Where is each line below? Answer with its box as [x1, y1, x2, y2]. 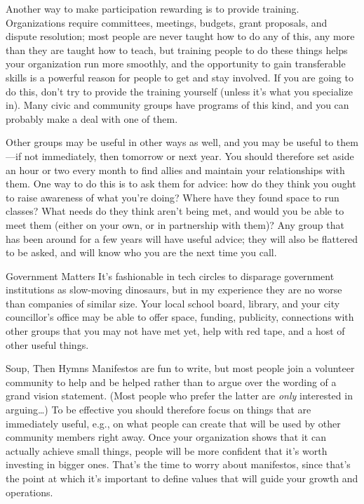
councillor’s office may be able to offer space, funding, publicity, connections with [6, 310, 354, 324]
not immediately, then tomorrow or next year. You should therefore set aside [24, 148, 354, 163]
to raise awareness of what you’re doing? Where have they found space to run [6, 190, 339, 204]
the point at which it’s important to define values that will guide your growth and [6, 471, 358, 485]
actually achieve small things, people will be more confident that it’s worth [6, 443, 328, 458]
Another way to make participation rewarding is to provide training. [6, 1, 299, 15]
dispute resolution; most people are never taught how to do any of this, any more [6, 29, 355, 44]
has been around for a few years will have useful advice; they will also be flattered [6, 231, 358, 246]
